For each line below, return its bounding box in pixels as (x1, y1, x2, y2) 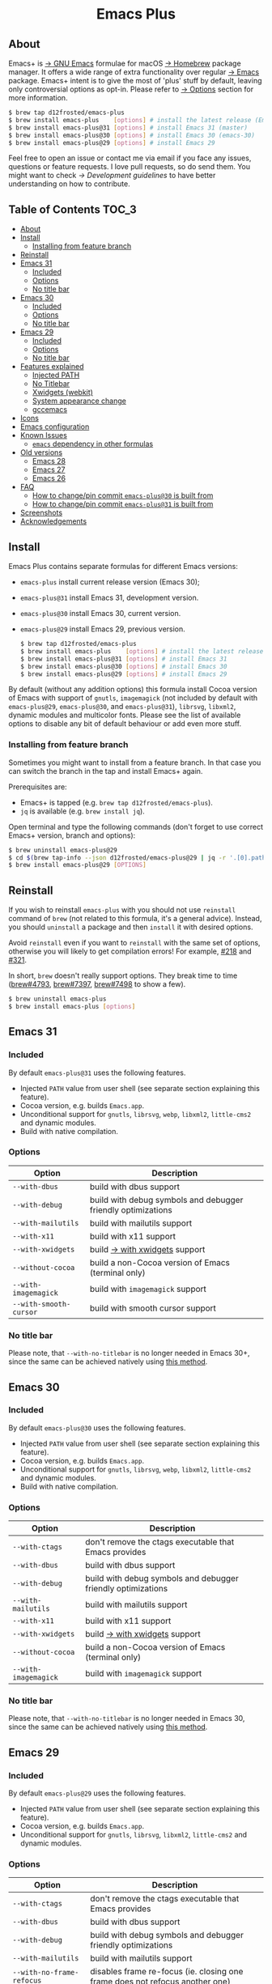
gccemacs (32, 405, 67, 414)
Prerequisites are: (8, 782, 67, 792)
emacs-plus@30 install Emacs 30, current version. (19, 609, 181, 618)
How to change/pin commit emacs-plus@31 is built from (32, 499, 214, 509)
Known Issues (19, 431, 67, 440)
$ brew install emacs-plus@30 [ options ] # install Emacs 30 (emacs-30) (8, 131, 255, 139)
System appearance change (32, 396, 127, 406)
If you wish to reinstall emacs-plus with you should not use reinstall (8, 905, 236, 915)
